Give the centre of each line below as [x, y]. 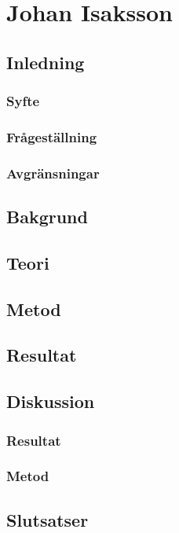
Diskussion [51, 401]
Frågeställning [52, 136]
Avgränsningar [53, 173]
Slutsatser [47, 519]
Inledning [46, 62]
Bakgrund [47, 217]
